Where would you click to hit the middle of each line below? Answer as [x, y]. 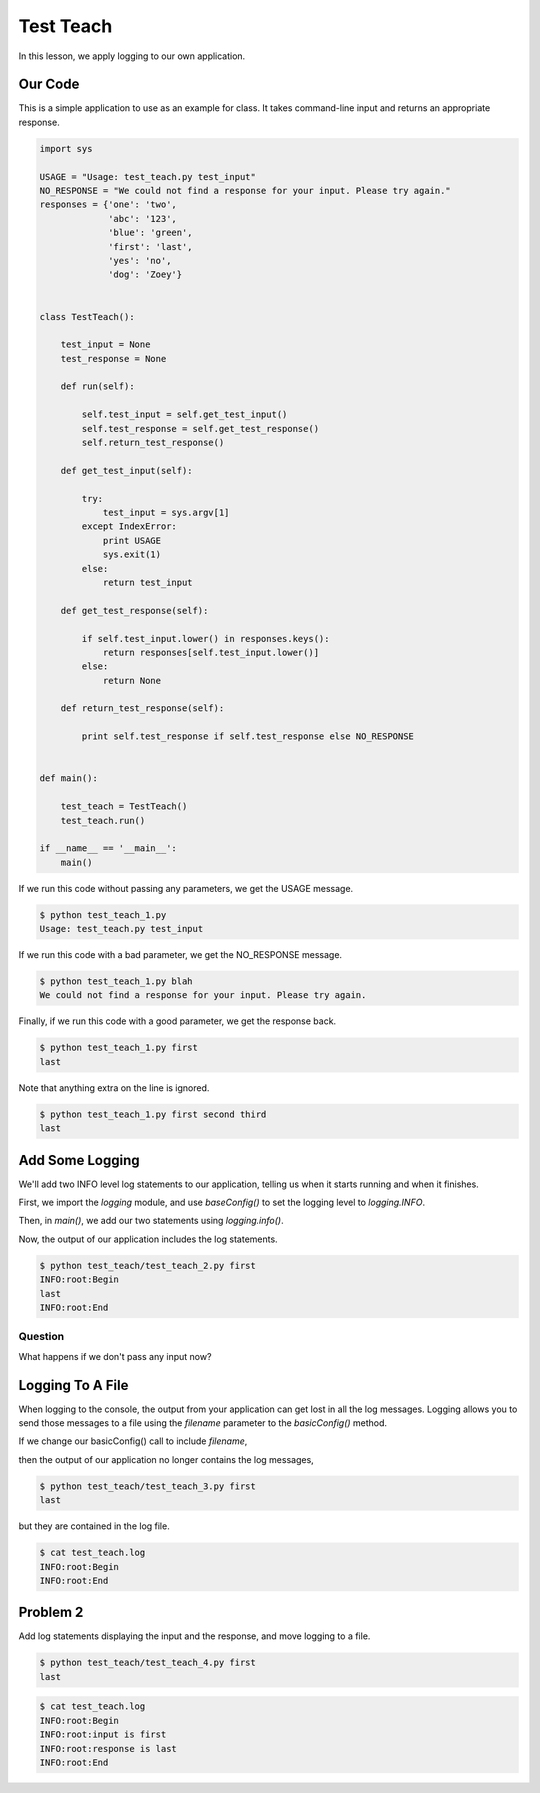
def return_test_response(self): [142, 708]
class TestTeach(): [87, 316]
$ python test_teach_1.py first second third [153, 1114]
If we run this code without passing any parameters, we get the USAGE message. [186, 888]
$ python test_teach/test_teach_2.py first [148, 1265]
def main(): [69, 778]
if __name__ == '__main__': [108, 848]
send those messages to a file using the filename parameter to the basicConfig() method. [203, 1423]
